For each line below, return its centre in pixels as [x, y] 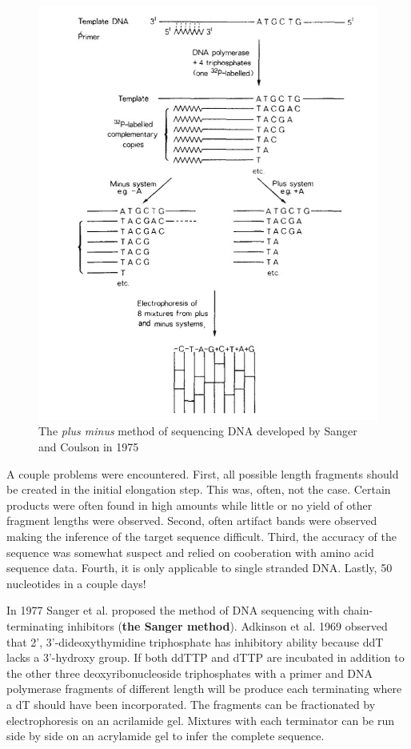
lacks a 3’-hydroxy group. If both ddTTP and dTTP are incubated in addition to [205, 657]
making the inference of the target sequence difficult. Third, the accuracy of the [202, 537]
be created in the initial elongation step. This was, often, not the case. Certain [199, 489]
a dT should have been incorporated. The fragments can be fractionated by [191, 704]
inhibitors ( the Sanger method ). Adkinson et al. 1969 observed [227, 626]
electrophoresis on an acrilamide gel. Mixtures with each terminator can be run [201, 720]
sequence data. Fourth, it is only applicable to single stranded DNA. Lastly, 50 [200, 568]
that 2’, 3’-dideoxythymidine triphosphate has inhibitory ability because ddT [195, 641]
